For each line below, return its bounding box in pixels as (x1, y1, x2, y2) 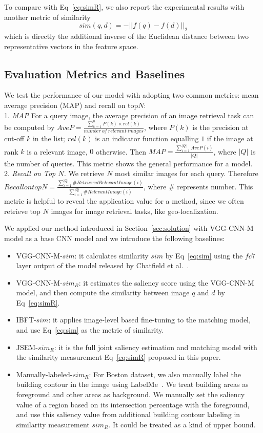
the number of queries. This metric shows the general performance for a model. (4, 158, 253, 168)
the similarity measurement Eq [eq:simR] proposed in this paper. (16, 352, 221, 362)
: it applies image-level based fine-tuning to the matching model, (48, 314, 251, 325)
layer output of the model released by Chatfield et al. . (16, 260, 189, 271)
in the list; (32, 133, 65, 144)
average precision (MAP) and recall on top (4, 99, 138, 110)
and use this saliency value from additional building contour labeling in (16, 409, 240, 420)
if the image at (207, 133, 253, 144)
